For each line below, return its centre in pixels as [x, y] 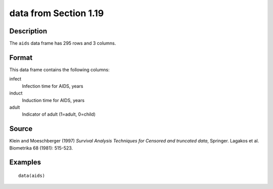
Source [21, 129]
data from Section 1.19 [57, 13]
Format [21, 57]
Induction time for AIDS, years [53, 100]
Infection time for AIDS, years [53, 86]
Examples [25, 162]
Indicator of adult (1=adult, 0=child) [59, 114]
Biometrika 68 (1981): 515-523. [41, 148]
